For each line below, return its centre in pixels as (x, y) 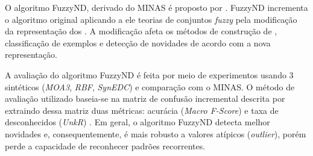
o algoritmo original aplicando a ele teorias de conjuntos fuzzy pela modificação (151, 19)
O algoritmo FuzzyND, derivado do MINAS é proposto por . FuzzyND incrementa (156, 7)
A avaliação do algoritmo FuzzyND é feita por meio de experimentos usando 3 (149, 74)
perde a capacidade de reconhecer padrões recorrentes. (105, 145)
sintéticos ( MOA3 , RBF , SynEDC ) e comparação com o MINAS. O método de (150, 86)
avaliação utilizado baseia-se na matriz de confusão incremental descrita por (145, 98)
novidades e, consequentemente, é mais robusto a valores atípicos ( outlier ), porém (156, 133)
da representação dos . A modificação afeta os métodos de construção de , (141, 31)
